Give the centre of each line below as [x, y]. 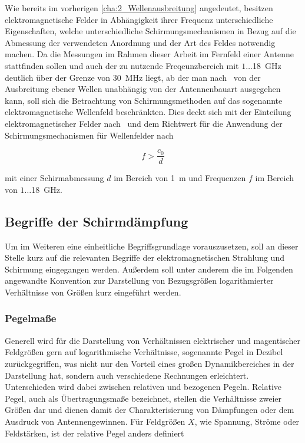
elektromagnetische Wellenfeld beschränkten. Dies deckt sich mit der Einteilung [148, 112]
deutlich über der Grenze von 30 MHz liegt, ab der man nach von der [133, 77]
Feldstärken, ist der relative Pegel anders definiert [95, 433]
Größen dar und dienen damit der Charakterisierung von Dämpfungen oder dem [150, 410]
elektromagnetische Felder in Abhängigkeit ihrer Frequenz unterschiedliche [139, 19]
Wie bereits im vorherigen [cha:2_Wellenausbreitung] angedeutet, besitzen [139, 8]
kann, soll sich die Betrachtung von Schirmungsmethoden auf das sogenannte [144, 100]
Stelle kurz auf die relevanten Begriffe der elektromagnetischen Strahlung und [145, 257]
